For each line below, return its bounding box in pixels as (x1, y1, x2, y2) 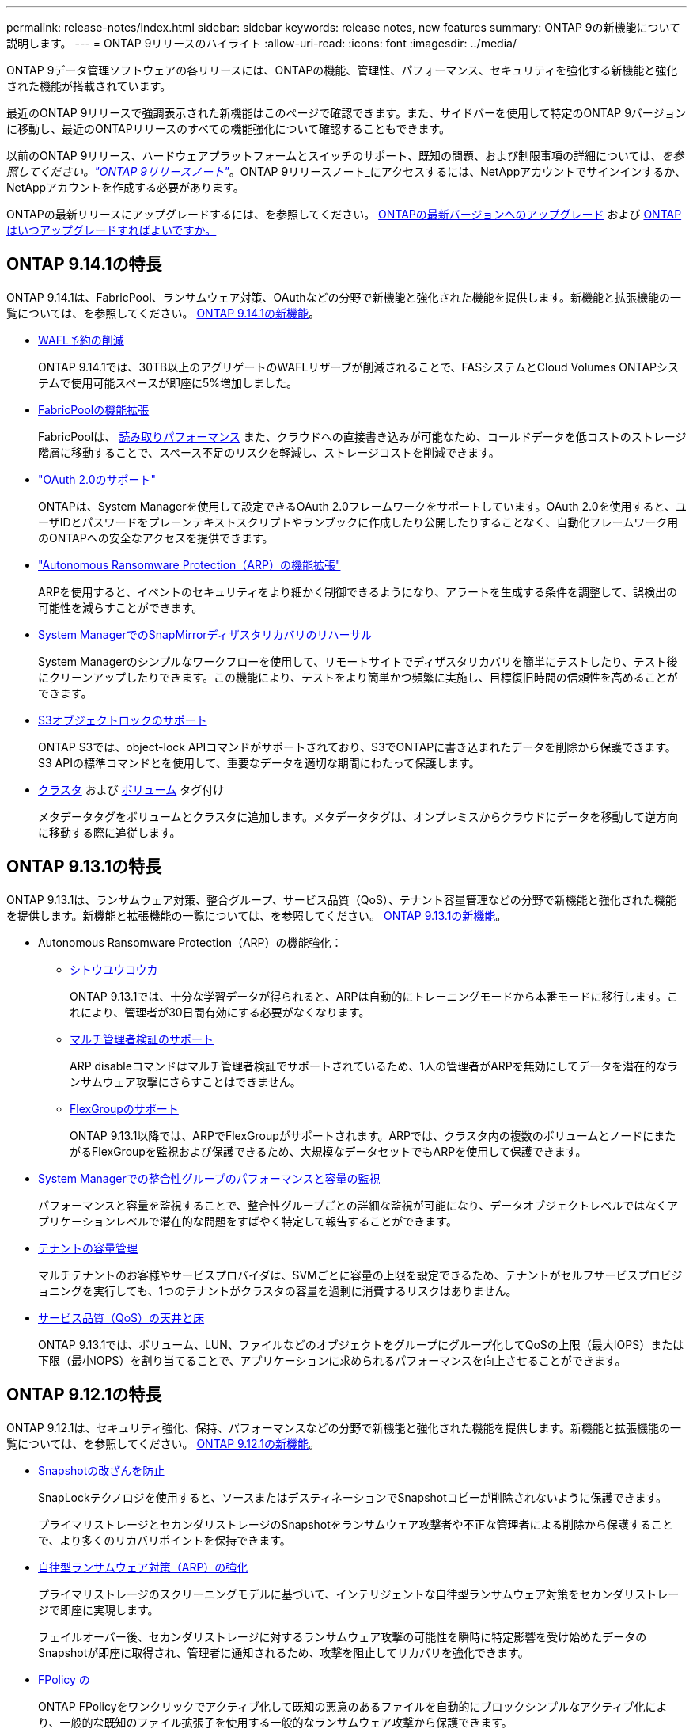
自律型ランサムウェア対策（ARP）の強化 (38, 1560, 248, 1574)
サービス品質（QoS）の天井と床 (38, 1310, 205, 1324)
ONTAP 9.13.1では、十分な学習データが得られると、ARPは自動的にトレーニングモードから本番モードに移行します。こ (70, 989, 678, 1003)
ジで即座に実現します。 (38, 1602, 159, 1617)
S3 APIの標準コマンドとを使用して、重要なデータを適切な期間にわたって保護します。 (38, 755, 480, 769)
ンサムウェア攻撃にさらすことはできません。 (70, 1074, 301, 1089)
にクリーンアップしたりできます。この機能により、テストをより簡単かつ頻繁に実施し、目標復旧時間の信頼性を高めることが (38, 670, 678, 684)
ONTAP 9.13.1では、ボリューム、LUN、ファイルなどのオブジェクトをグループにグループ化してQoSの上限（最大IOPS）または (38, 1337, 684, 1351)
